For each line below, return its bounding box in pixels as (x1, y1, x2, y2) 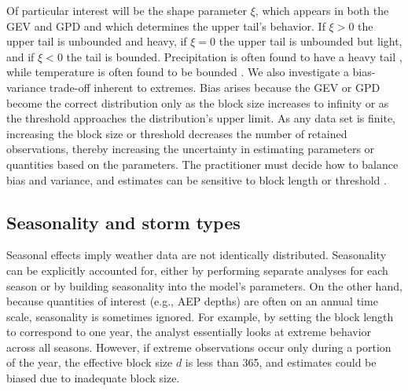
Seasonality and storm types (6, 210, 241, 234)
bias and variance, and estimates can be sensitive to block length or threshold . (6, 171, 387, 188)
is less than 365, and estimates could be (185, 354, 377, 371)
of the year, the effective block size (6, 354, 173, 371)
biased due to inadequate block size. (6, 370, 180, 386)
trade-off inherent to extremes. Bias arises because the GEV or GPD (49, 79, 380, 95)
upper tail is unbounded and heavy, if (6, 33, 187, 49)
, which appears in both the (255, 2, 389, 18)
